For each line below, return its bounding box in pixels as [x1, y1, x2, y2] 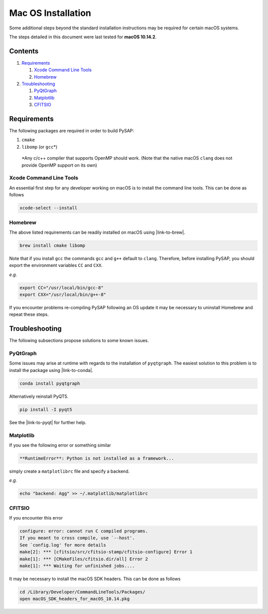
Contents [9, 47, 39, 55]
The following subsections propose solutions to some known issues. [9, 338, 149, 344]
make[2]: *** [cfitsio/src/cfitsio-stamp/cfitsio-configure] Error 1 [19, 549, 193, 555]
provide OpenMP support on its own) [21, 162, 97, 168]
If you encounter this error [9, 515, 63, 521]
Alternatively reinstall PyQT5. [9, 393, 69, 399]
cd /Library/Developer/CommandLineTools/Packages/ [19, 589, 146, 595]
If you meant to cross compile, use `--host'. [19, 535, 135, 541]
